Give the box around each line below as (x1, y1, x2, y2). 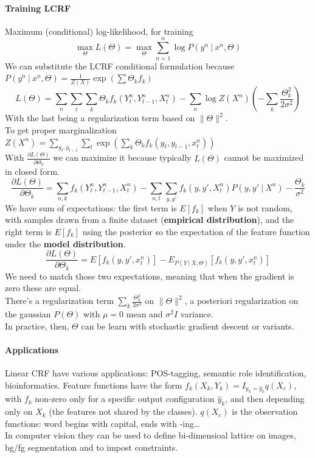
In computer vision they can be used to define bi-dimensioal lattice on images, (5, 429, 296, 442)
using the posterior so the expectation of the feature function (82, 225, 310, 238)
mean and (126, 308, 163, 320)
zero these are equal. (5, 281, 81, 294)
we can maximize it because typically (53, 151, 192, 164)
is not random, (238, 201, 292, 214)
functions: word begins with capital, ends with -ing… (5, 417, 200, 429)
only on (5, 405, 33, 418)
